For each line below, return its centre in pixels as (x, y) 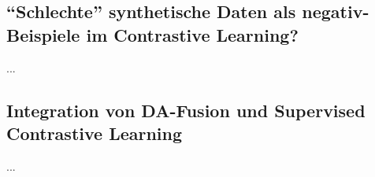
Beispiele (43, 34)
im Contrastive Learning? (192, 34)
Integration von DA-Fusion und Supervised (186, 110)
